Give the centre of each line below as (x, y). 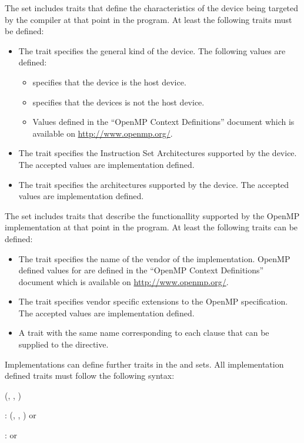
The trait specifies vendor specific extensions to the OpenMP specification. (153, 301)
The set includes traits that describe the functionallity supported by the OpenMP (152, 215)
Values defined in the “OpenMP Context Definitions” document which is (163, 122)
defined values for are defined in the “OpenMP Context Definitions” (141, 270)
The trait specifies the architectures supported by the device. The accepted (154, 184)
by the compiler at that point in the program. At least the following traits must (148, 19)
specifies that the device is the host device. (109, 82)
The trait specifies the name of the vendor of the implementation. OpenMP (154, 258)
